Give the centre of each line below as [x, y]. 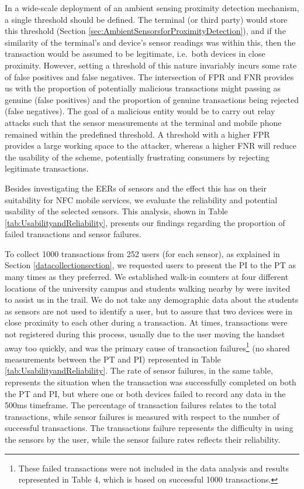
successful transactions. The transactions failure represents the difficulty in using [149, 428]
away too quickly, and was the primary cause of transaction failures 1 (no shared [147, 347]
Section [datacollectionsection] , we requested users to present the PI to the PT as [150, 265]
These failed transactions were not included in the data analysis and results [154, 468]
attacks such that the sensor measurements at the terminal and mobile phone [143, 122]
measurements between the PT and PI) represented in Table [113, 359]
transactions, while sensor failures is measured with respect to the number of [142, 416]
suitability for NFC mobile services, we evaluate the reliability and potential [141, 199]
